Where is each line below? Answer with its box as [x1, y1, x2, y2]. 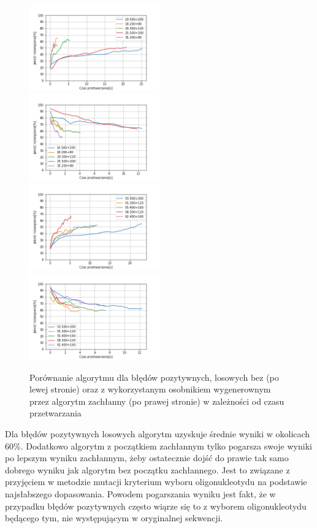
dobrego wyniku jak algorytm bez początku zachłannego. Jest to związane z [5, 463, 290, 476]
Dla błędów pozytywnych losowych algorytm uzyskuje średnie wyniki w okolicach [5, 427, 310, 440]
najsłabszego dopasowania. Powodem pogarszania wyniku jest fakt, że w [5, 488, 276, 500]
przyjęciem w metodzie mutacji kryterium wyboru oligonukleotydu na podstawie [5, 475, 307, 488]
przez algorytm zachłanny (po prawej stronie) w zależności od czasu [29, 394, 285, 407]
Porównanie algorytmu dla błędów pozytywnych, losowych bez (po [29, 370, 279, 383]
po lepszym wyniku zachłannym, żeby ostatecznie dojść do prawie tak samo [5, 451, 289, 464]
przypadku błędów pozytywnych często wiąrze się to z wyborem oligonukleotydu [5, 499, 307, 512]
